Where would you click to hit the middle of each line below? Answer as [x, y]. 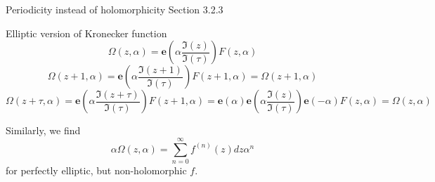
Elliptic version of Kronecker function [86, 33]
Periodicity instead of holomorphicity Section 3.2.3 [115, 9]
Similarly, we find [43, 130]
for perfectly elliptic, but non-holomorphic [96, 170]
